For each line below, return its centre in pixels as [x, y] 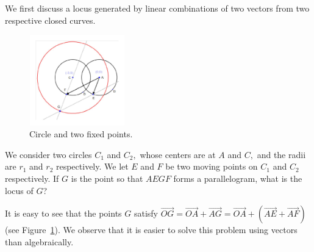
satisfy [146, 213]
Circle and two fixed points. [81, 134]
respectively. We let [92, 166]
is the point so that [107, 178]
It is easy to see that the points [63, 213]
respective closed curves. [50, 20]
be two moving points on [212, 166]
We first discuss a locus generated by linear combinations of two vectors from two [157, 8]
